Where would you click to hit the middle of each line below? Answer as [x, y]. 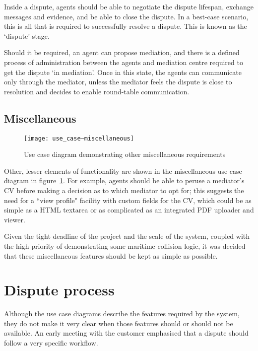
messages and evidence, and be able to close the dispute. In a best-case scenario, [126, 16]
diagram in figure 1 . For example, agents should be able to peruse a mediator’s [124, 180]
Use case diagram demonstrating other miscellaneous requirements [125, 154]
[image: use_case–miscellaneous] [79, 138]
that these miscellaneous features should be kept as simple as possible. [111, 255]
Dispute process [59, 290]
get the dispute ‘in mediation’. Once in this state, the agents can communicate [123, 72]
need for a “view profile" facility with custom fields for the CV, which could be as [128, 200]
